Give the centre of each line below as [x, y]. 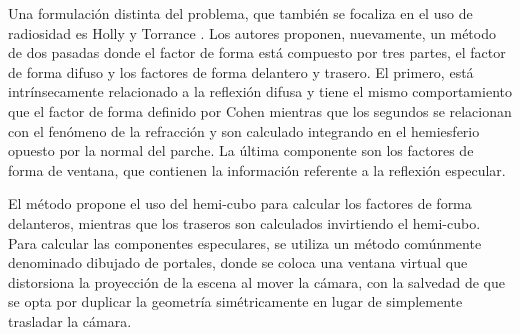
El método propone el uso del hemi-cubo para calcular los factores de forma [240, 203]
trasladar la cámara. [70, 320]
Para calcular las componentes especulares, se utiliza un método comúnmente [245, 242]
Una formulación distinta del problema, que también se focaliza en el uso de [240, 13]
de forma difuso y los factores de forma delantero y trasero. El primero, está [241, 71]
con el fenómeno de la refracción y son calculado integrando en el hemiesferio [244, 130]
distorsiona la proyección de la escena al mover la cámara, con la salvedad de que [257, 281]
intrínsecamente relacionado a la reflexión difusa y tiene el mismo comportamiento [260, 91]
